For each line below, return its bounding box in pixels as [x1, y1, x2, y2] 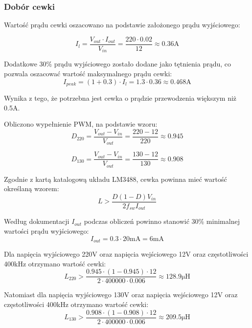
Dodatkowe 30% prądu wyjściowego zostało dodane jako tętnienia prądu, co [4, 59, 231, 69]
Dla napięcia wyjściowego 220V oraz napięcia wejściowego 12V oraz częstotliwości [4, 249, 249, 259]
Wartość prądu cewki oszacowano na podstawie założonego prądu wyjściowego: [4, 20, 240, 30]
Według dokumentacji [4, 216, 69, 226]
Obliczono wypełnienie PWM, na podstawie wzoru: [4, 119, 158, 129]
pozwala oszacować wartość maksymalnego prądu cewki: [4, 68, 172, 78]
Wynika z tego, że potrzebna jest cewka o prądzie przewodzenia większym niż [4, 92, 237, 103]
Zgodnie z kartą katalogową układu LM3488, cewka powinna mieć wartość [4, 174, 227, 184]
